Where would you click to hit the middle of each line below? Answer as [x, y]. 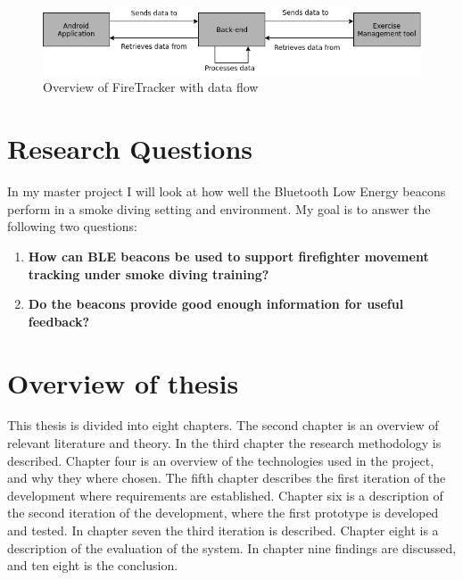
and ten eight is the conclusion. [93, 565]
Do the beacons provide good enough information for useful [216, 304]
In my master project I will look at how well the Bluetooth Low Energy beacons [227, 191]
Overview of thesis [123, 382]
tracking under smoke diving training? [149, 273]
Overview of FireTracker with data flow [151, 87]
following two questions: [72, 226]
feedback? [58, 321]
